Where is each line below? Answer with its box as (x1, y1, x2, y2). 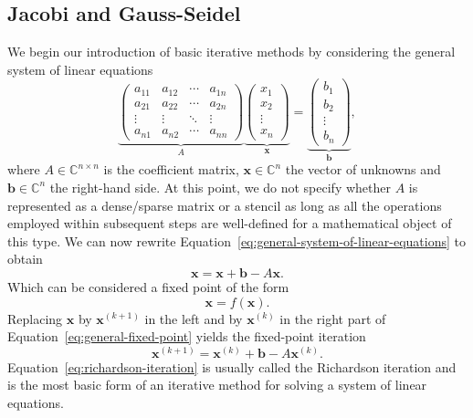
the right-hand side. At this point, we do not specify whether (49, 177, 391, 196)
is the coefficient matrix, (103, 160, 239, 179)
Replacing (7, 308, 63, 328)
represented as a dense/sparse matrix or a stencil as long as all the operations (7, 195, 442, 214)
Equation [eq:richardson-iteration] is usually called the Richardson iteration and (7, 357, 457, 376)
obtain (7, 249, 43, 268)
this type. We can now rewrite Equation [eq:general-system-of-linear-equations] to (7, 231, 466, 250)
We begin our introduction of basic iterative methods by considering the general (7, 42, 456, 61)
